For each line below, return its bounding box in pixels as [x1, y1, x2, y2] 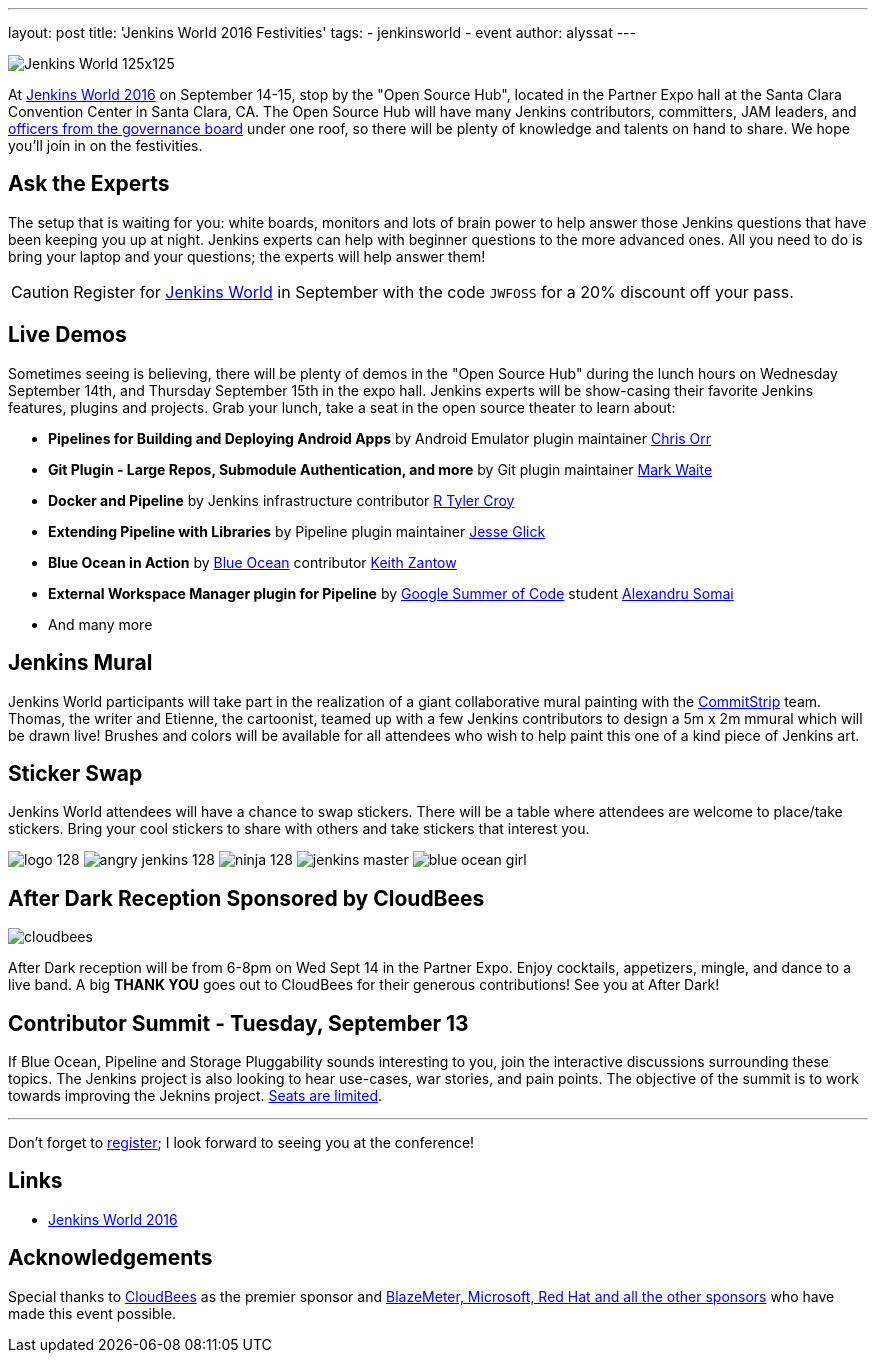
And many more [48, 615, 153, 633]
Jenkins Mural [8, 650, 153, 676]
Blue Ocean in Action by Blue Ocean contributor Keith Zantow [48, 553, 457, 571]
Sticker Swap [8, 760, 143, 786]
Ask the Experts [8, 171, 170, 197]
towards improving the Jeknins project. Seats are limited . [8, 1087, 383, 1105]
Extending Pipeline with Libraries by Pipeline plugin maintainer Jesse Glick [48, 522, 546, 540]
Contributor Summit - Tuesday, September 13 [8, 1010, 469, 1036]
